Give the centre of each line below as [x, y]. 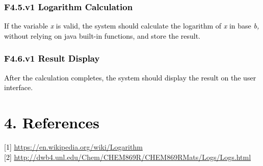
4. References [52, 122]
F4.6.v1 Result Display [52, 58]
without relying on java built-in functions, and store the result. [102, 35]
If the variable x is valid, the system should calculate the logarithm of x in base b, [132, 26]
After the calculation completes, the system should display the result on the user [130, 77]
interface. [19, 87]
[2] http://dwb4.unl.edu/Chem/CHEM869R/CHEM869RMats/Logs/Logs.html [128, 157]
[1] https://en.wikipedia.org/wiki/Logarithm [73, 146]
